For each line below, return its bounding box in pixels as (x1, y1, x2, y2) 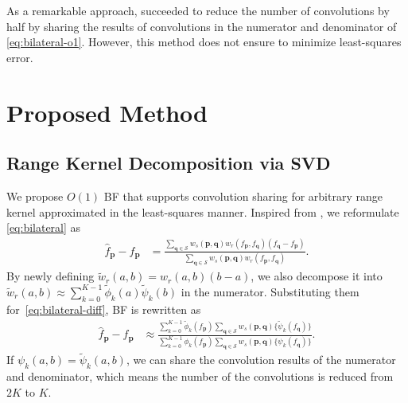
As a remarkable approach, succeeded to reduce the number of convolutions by (6, 2, 390, 18)
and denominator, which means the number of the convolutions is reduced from (6, 368, 394, 385)
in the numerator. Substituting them (181, 283, 359, 299)
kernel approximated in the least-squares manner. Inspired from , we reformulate (6, 203, 399, 220)
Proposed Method (6, 96, 208, 128)
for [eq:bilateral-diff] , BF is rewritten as (6, 300, 201, 317)
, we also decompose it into (251, 268, 383, 284)
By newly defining (6, 268, 95, 284)
